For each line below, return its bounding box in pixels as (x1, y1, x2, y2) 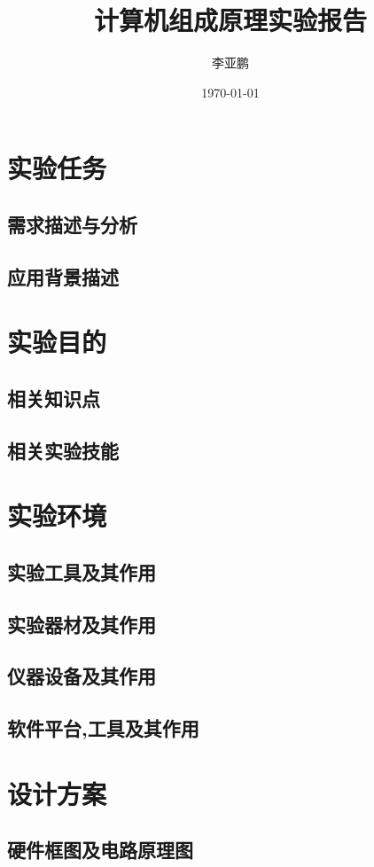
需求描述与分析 (7, 210, 137, 238)
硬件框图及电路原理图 (7, 836, 193, 863)
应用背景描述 (7, 262, 119, 290)
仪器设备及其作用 (7, 662, 156, 690)
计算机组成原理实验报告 (93, 2, 367, 38)
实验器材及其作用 (7, 610, 156, 637)
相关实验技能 (7, 436, 119, 464)
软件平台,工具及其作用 (7, 715, 199, 742)
